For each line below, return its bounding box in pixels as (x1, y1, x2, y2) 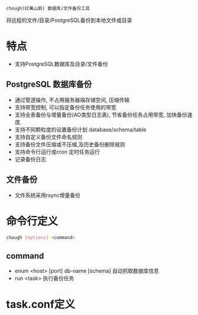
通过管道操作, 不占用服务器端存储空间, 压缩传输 (14, 96, 130, 103)
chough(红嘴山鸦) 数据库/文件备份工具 (6, 5, 90, 11)
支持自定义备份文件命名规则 (14, 133, 83, 141)
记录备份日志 (14, 155, 46, 163)
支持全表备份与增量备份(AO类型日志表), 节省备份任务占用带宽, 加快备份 (14, 111, 187, 118)
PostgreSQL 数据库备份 (6, 79, 92, 90)
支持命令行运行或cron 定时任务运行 (14, 148, 100, 155)
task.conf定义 (6, 298, 76, 311)
